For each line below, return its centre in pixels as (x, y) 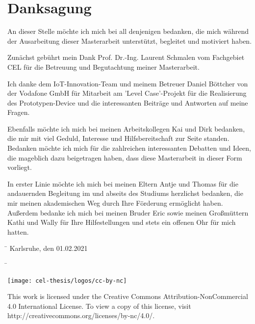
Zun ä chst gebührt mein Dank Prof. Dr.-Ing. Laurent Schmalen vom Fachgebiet (126, 57)
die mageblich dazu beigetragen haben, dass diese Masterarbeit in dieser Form (125, 157)
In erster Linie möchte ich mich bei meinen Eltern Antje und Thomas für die (123, 183)
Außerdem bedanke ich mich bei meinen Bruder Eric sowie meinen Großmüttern (128, 212)
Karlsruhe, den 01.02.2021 (49, 248)
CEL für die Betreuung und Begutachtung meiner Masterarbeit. (103, 67)
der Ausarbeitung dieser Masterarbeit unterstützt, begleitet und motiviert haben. (130, 40)
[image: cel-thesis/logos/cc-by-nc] (67, 281)
